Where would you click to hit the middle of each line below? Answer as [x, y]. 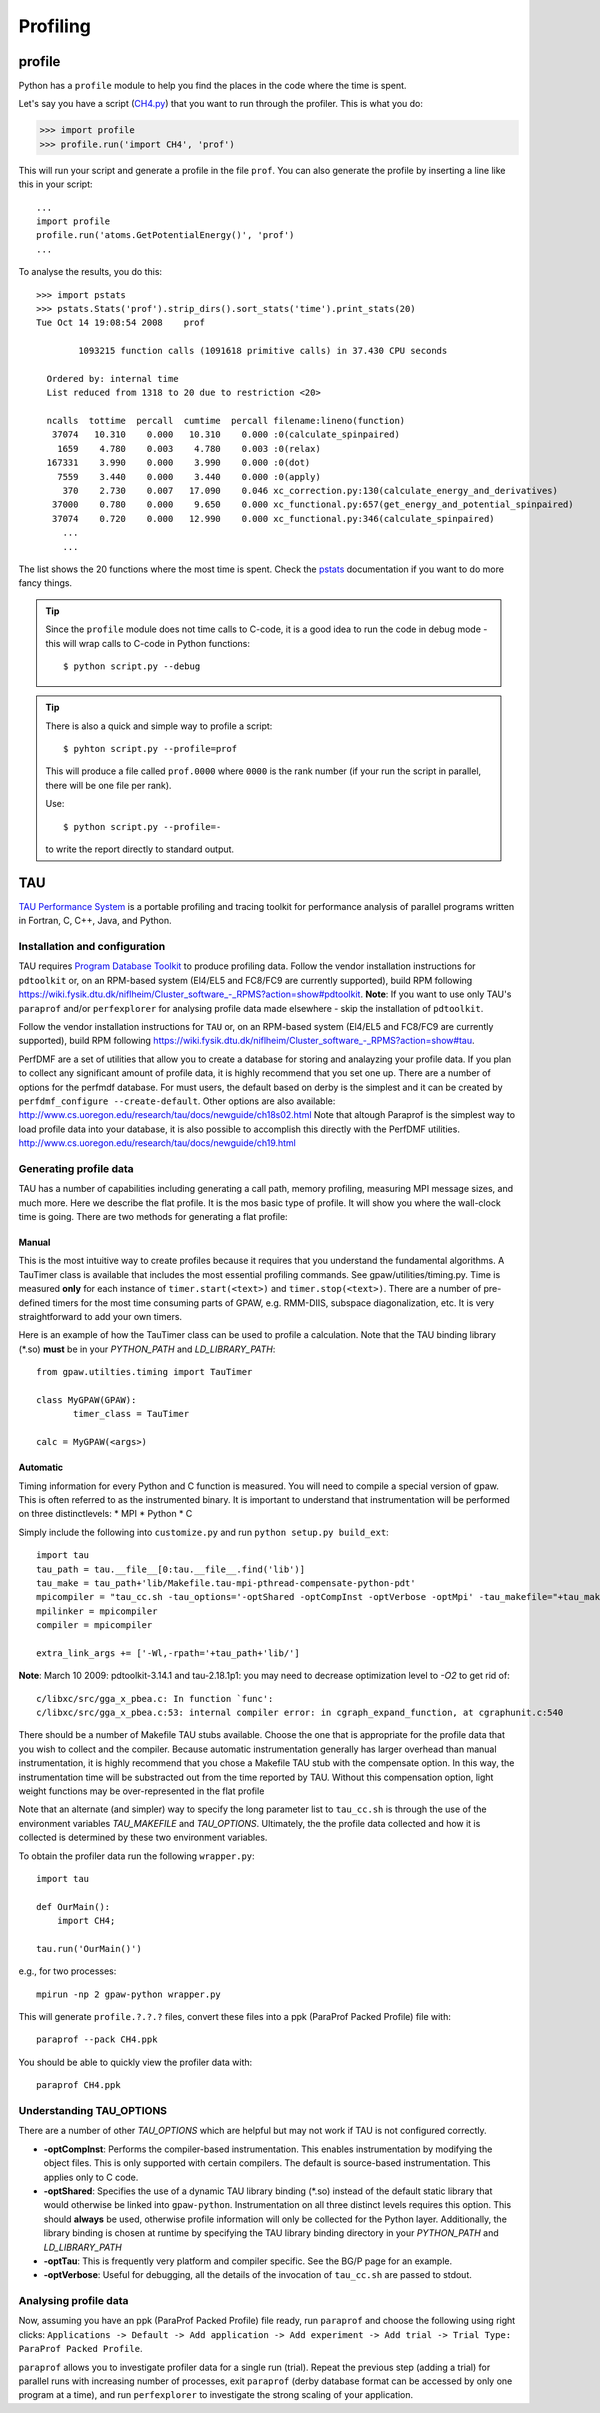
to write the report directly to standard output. [140, 849]
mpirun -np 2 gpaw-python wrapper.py [129, 1994]
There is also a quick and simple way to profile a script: [159, 726]
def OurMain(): [73, 1906]
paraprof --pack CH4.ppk [97, 2039]
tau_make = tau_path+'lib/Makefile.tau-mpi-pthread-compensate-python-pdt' [226, 1583]
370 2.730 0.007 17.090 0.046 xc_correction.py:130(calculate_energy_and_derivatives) [310, 491]
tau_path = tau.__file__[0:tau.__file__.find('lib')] [170, 1569]
